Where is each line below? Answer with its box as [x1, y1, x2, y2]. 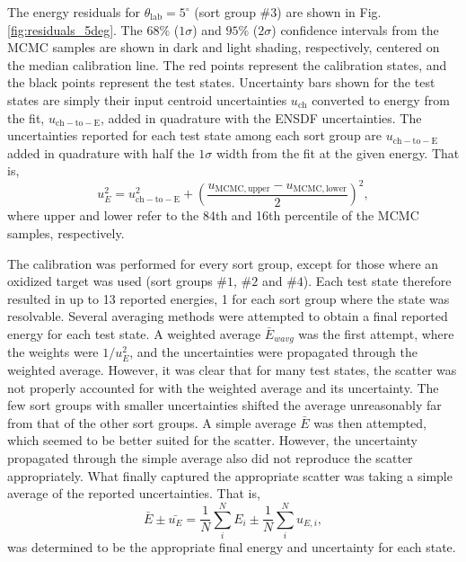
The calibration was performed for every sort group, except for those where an [7, 254, 439, 272]
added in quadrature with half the [7, 143, 195, 162]
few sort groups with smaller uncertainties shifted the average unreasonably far [7, 396, 442, 415]
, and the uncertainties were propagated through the [129, 343, 418, 361]
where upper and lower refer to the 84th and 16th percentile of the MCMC [7, 206, 419, 225]
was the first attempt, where [298, 325, 454, 343]
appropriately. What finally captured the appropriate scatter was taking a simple [7, 466, 453, 485]
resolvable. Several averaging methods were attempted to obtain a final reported [7, 307, 448, 326]
